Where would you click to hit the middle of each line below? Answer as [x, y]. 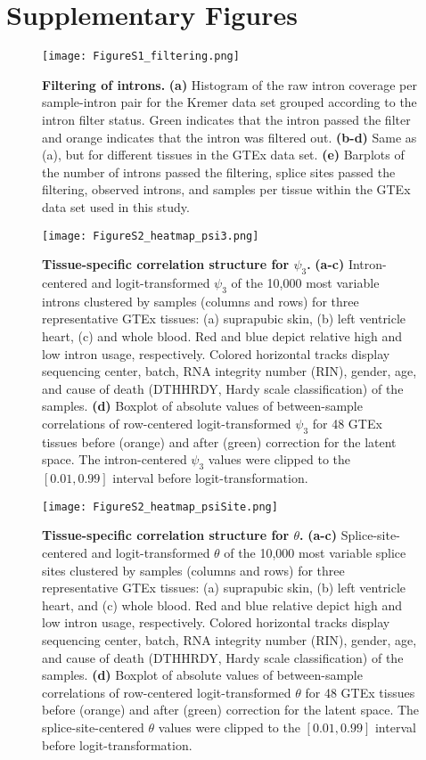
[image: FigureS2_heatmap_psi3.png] [151, 236]
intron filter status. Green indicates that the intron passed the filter [226, 119]
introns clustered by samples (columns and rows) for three [201, 301]
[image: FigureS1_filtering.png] [141, 57]
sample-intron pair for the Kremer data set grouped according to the [229, 102]
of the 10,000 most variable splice [315, 552]
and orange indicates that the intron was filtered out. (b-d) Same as [229, 137]
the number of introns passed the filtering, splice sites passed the [219, 172]
